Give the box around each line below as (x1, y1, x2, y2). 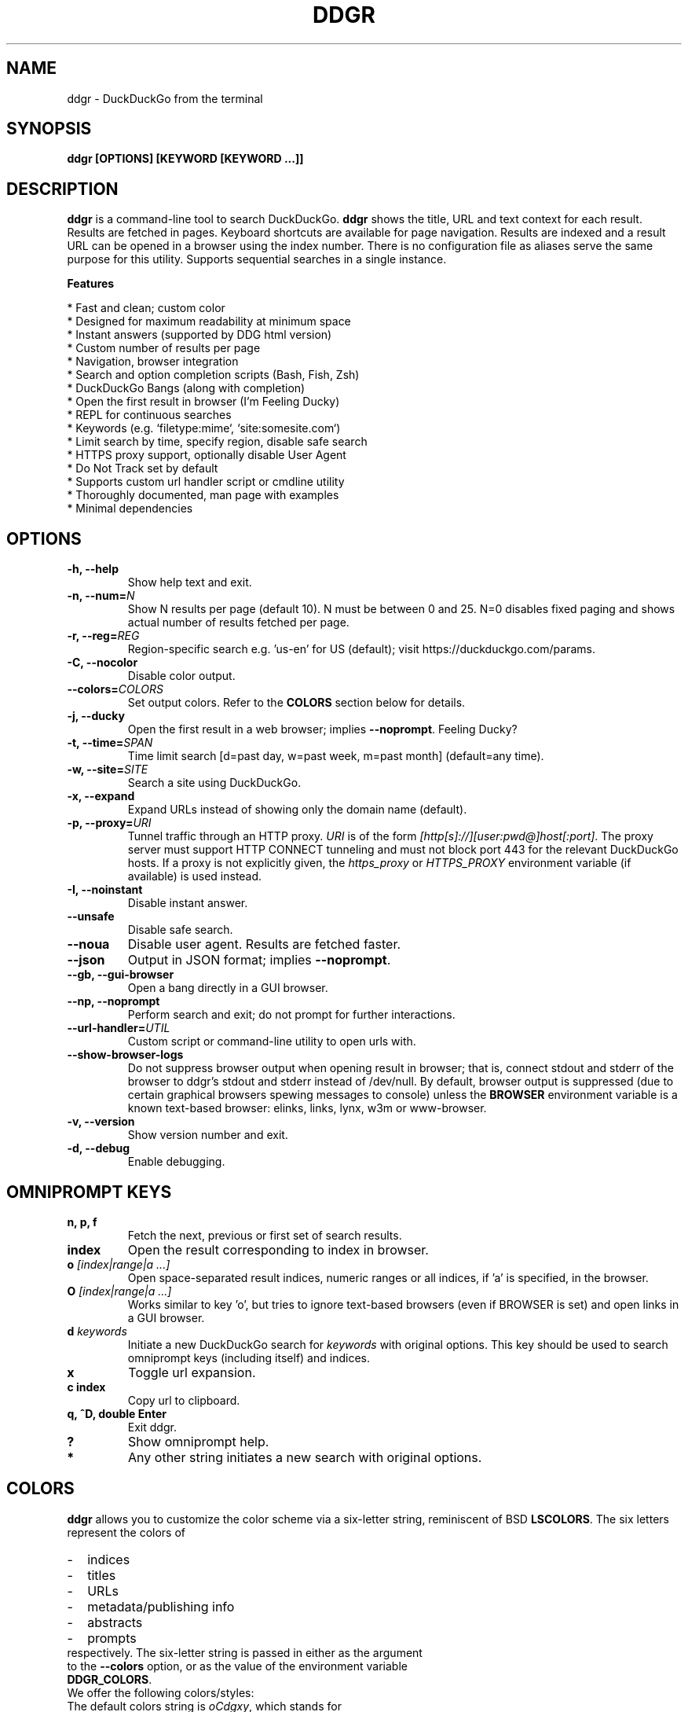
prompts (87, 1629, 137, 1646)
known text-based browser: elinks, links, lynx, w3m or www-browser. (127, 1101, 487, 1115)
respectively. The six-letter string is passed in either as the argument (67, 1645, 423, 1659)
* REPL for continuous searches (67, 408, 232, 422)
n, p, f (67, 1214, 97, 1229)
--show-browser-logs (67, 1048, 184, 1062)
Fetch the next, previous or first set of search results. (127, 1228, 402, 1242)
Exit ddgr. (127, 1420, 177, 1434)
